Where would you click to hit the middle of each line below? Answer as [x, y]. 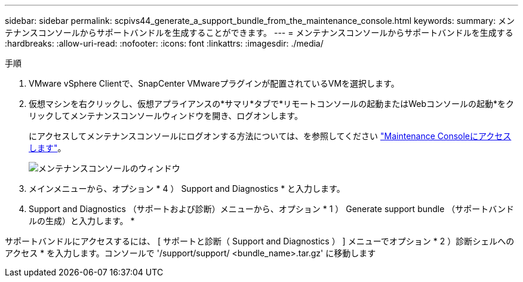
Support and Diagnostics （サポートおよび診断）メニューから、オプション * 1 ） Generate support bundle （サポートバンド [272, 209]
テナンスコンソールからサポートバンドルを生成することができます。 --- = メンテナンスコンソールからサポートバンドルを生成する [259, 33]
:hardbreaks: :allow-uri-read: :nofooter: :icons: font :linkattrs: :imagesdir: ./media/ [164, 43]
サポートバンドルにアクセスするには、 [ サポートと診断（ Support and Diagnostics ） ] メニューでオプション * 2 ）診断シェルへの [260, 241]
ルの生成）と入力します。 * [82, 221]
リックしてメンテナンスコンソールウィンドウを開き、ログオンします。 [166, 116]
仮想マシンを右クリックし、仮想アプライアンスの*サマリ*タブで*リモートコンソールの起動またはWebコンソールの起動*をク [272, 104]
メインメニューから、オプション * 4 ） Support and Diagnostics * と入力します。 [187, 188]
